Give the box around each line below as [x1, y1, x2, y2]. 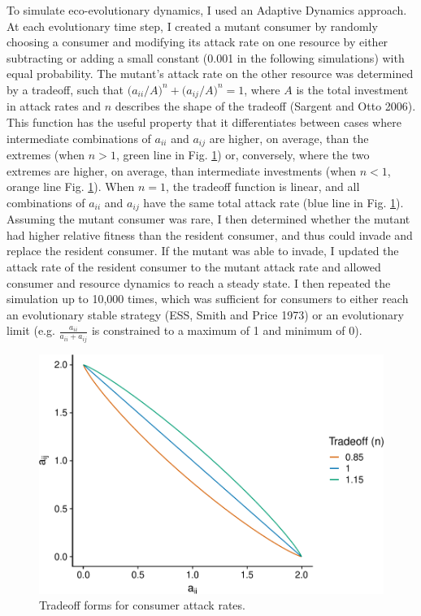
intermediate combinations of [7, 129, 151, 146]
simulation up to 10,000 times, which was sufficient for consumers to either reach [7, 290, 409, 307]
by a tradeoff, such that [7, 80, 124, 98]
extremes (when [7, 146, 85, 163]
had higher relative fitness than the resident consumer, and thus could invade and [7, 226, 413, 243]
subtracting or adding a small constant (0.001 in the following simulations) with [7, 49, 405, 66]
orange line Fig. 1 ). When [7, 178, 135, 195]
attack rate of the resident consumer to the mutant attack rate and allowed [7, 258, 381, 275]
